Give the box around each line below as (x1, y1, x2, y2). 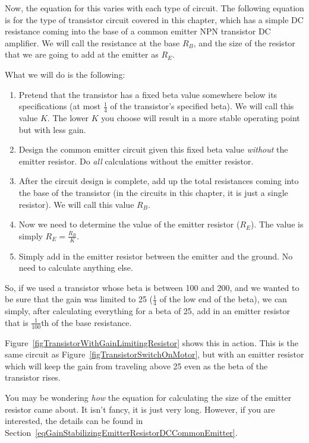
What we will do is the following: (5, 68, 125, 80)
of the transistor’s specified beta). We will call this (110, 100, 294, 112)
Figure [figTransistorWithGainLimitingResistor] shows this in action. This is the (5, 336, 298, 349)
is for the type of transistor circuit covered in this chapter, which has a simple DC (5, 13, 304, 26)
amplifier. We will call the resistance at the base (5, 36, 180, 49)
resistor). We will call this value (18, 198, 134, 210)
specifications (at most (18, 100, 101, 112)
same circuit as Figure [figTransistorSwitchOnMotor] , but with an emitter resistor (5, 348, 304, 360)
